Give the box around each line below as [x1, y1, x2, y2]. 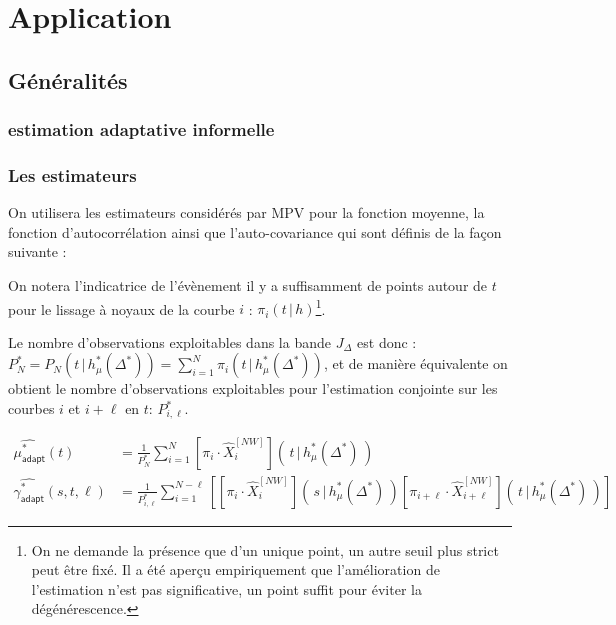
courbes [8, 398, 55, 419]
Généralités [8, 64, 128, 95]
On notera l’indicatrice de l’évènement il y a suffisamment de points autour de [8, 275, 488, 295]
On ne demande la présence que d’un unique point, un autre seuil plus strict [31, 539, 499, 560]
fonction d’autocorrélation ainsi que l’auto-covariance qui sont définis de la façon [8, 221, 502, 242]
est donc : [357, 331, 417, 352]
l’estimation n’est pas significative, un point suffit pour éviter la [31, 578, 422, 599]
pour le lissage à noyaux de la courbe [8, 298, 235, 319]
